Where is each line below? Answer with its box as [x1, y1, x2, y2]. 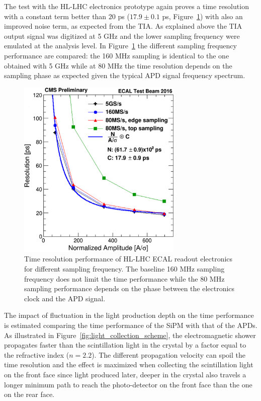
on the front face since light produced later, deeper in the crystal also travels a [4, 369, 246, 379]
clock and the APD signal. [24, 293, 106, 303]
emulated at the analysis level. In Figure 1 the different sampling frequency [4, 40, 237, 51]
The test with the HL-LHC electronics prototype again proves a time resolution [4, 1, 249, 11]
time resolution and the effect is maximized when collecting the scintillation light [4, 359, 253, 370]
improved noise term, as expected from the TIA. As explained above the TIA [4, 21, 242, 31]
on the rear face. [4, 389, 55, 399]
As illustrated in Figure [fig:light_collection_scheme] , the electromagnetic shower [4, 329, 256, 340]
